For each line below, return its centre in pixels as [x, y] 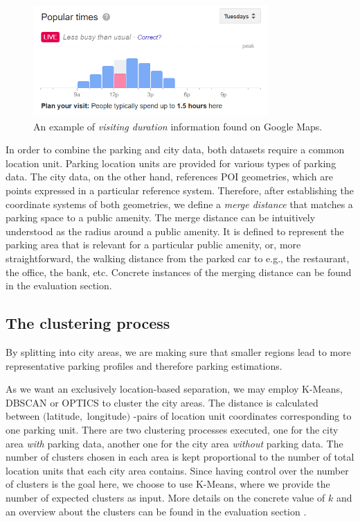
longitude [107, 416]
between [23, 416]
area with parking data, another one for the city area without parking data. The [174, 443]
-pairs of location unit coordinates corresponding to [242, 416]
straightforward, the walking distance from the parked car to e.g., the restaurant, [178, 258]
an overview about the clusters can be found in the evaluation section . [156, 511]
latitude [63, 416]
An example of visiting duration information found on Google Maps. [178, 126]
